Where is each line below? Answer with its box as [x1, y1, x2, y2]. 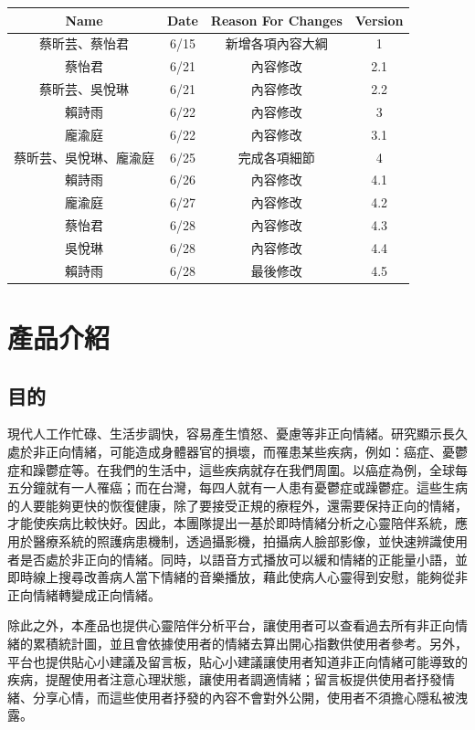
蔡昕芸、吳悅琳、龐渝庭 [14, 147, 154, 166]
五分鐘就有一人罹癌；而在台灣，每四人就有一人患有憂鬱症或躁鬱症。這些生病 [7, 478, 468, 497]
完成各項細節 [237, 147, 315, 166]
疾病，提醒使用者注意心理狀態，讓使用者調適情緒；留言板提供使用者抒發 [7, 670, 442, 689]
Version [354, 10, 404, 29]
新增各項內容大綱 [225, 34, 328, 53]
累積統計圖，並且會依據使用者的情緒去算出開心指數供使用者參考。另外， [32, 633, 468, 652]
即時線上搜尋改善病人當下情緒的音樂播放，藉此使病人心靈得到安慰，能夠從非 [7, 567, 468, 587]
